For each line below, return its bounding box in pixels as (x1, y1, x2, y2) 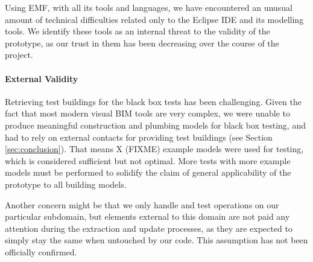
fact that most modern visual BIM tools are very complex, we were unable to (5, 107, 291, 120)
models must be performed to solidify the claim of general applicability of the (5, 166, 291, 179)
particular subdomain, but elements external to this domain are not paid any (5, 210, 290, 223)
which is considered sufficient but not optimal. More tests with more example (5, 154, 291, 167)
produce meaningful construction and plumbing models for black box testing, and (5, 118, 306, 131)
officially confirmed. (5, 245, 77, 258)
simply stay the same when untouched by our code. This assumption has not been (5, 234, 308, 246)
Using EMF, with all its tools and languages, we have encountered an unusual (5, 1, 292, 13)
